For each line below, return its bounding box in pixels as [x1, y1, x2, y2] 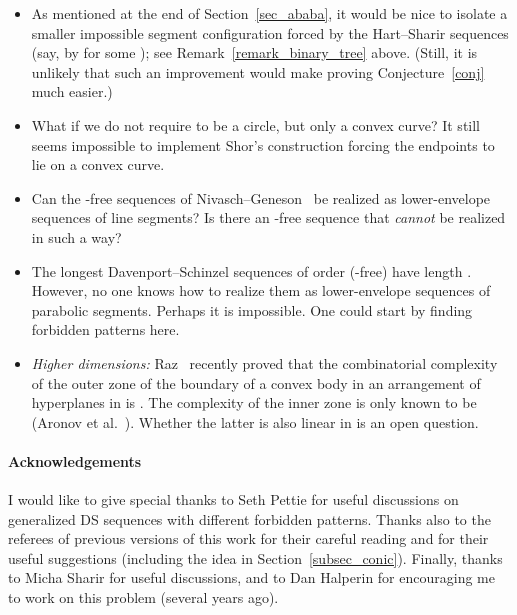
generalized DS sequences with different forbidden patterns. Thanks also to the [8, 508, 491, 529]
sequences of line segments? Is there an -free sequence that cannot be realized [31, 207, 506, 228]
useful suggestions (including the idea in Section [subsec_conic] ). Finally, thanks [8, 547, 503, 568]
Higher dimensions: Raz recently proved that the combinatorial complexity [31, 352, 498, 373]
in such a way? [31, 226, 122, 247]
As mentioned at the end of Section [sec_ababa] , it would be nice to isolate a [31, 3, 508, 23]
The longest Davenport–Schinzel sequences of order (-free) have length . [31, 260, 472, 281]
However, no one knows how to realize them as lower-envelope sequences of [31, 280, 491, 301]
